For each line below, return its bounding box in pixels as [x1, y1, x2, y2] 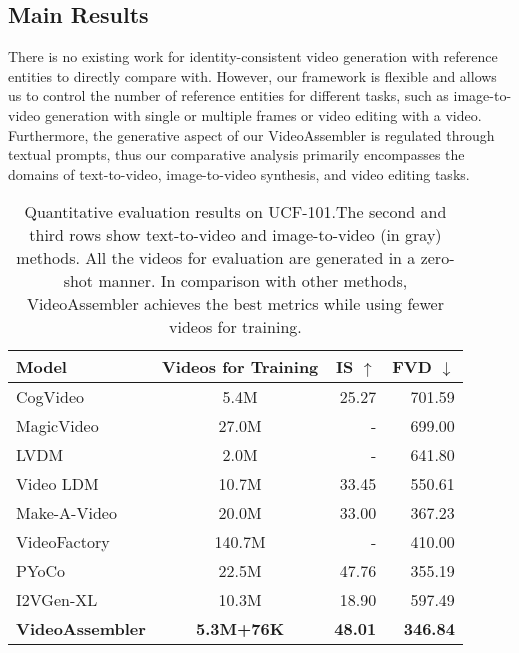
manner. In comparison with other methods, [98, 269, 408, 293]
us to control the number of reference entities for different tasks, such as [8, 85, 449, 106]
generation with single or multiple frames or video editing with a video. [44, 104, 482, 125]
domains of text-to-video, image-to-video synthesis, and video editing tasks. [8, 163, 470, 184]
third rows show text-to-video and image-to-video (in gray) [29, 223, 442, 247]
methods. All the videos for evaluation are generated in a [16, 246, 416, 270]
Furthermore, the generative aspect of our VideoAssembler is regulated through [8, 124, 495, 145]
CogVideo [16, 385, 85, 409]
